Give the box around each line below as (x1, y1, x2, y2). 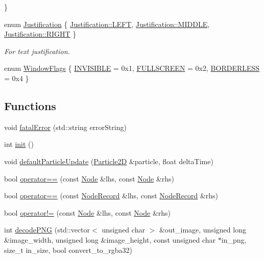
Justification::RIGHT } (4, 29, 77, 39)
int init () (4, 139, 34, 149)
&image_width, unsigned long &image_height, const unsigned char (4, 234, 216, 245)
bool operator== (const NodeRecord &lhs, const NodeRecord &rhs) (4, 190, 219, 201)
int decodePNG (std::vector (4, 224, 90, 235)
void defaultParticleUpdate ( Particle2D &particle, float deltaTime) (4, 156, 213, 166)
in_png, (221, 234, 247, 245)
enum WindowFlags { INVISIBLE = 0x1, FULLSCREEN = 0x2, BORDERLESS (4, 63, 260, 73)
